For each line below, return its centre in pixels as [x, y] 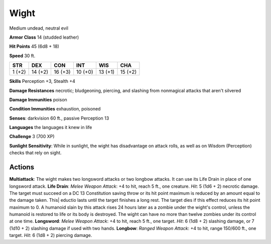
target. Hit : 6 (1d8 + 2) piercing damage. [51, 235]
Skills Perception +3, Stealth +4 [42, 81]
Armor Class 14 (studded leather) [44, 37]
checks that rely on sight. [36, 153]
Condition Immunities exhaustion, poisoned [55, 109]
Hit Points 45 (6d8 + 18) [34, 46]
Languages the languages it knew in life [51, 128]
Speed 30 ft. [22, 56]
